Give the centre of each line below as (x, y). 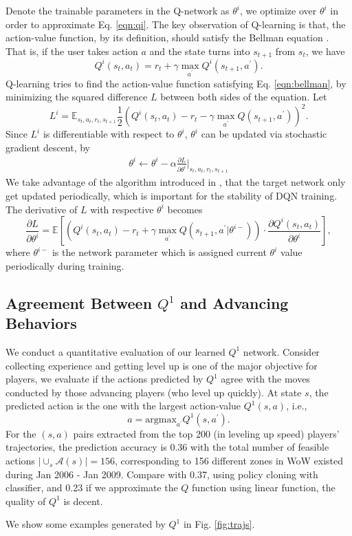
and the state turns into (200, 51)
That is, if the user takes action (72, 51)
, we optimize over (278, 10)
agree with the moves (265, 379)
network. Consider (281, 351)
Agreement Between (79, 302)
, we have (325, 51)
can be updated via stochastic (264, 134)
